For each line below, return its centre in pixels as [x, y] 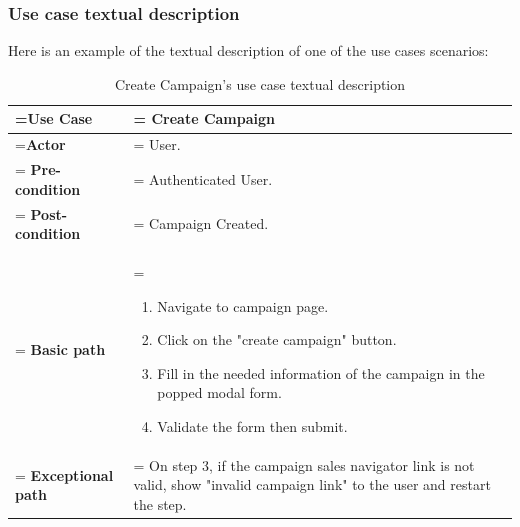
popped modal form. [219, 392]
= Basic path [60, 348]
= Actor [40, 144]
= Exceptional [64, 474]
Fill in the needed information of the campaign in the [321, 372]
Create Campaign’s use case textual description [260, 83]
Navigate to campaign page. [243, 305]
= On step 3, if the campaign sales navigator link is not [304, 464]
